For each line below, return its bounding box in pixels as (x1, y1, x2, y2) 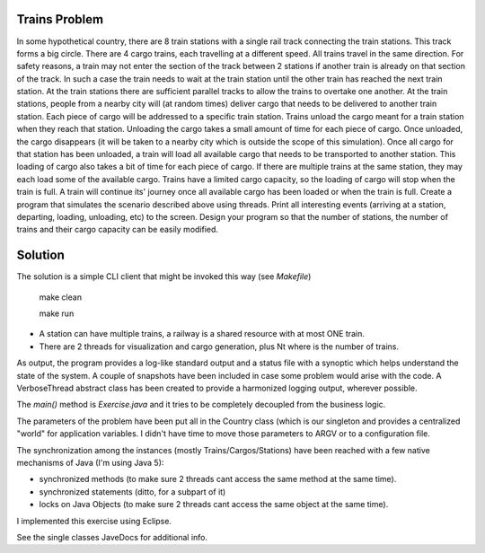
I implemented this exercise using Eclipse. (16, 515, 172, 526)
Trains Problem (16, 12, 103, 27)
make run (39, 308, 75, 319)
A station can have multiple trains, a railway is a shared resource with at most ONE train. (39, 329, 366, 339)
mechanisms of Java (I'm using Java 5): (16, 457, 164, 468)
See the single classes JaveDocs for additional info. (16, 531, 208, 542)
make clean (39, 292, 83, 303)
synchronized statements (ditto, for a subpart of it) (39, 486, 226, 497)
